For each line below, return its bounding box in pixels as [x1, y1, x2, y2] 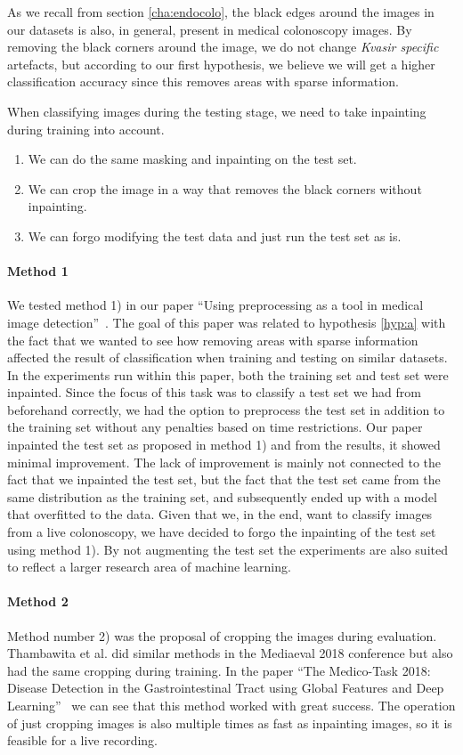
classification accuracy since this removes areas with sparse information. [7, 72, 399, 91]
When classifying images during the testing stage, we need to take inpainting [7, 101, 426, 120]
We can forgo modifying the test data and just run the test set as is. [28, 226, 402, 245]
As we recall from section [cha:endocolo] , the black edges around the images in [7, 3, 435, 20]
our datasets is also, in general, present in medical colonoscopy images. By [7, 20, 412, 38]
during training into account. [7, 119, 165, 138]
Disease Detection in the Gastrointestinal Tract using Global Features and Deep [7, 678, 444, 697]
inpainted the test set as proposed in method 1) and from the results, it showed [7, 435, 441, 454]
